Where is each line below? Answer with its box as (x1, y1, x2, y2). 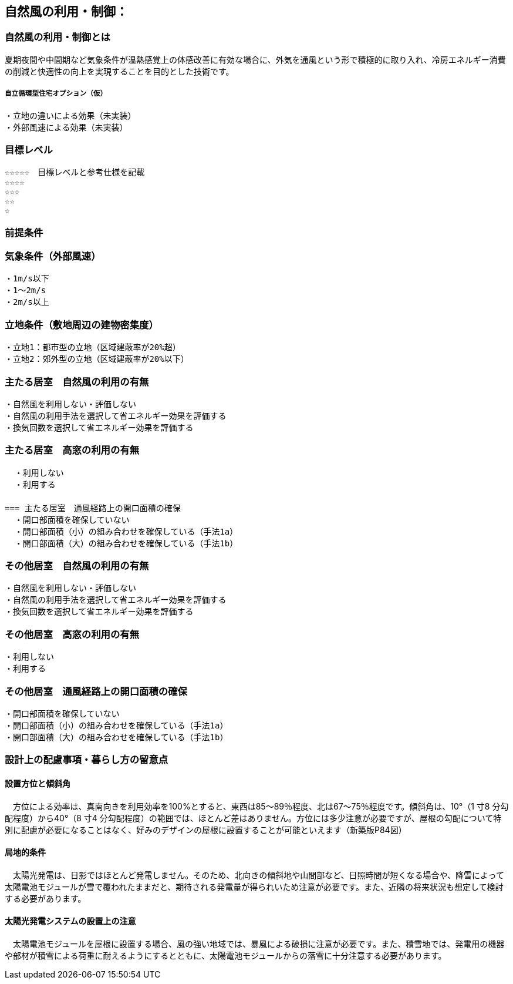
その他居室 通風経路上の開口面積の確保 (5, 685, 187, 697)
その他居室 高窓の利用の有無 (5, 628, 140, 640)
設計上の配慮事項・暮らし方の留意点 (5, 754, 168, 766)
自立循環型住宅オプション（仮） (5, 89, 107, 98)
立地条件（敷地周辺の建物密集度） (5, 318, 158, 331)
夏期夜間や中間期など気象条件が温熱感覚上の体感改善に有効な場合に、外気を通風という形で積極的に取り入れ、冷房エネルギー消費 (5, 54, 506, 65)
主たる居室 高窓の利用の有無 (5, 444, 140, 456)
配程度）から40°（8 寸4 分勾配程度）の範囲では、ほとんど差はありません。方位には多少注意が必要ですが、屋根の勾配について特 (5, 812, 502, 823)
